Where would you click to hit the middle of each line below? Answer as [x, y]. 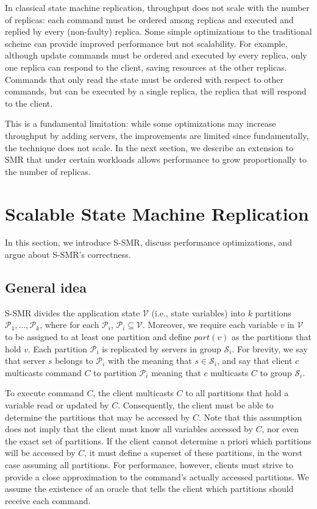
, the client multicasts [133, 393]
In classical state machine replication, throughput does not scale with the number [157, 7]
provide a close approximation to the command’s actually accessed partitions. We [157, 476]
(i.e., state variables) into [198, 312]
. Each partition [58, 348]
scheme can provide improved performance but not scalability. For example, [146, 43]
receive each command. [48, 500]
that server [25, 361]
